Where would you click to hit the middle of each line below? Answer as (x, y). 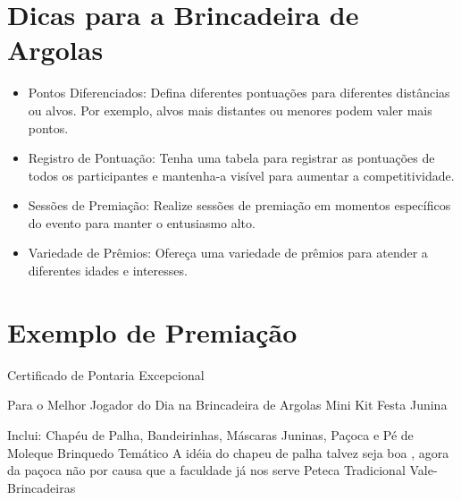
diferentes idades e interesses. (108, 271)
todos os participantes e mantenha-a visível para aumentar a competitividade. (241, 175)
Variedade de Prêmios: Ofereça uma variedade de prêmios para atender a (228, 253)
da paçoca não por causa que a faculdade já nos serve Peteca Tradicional (206, 470)
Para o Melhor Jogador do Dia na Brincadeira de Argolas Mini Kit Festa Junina (227, 405)
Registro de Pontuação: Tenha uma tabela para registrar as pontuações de (231, 158)
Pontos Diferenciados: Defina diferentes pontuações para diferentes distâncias (239, 93)
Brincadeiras (42, 487)
